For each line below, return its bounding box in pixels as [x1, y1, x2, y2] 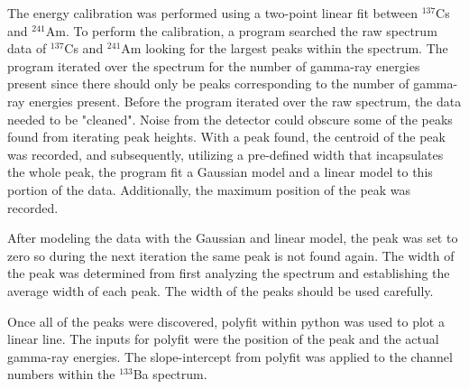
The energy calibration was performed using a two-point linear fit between [7, 4, 418, 22]
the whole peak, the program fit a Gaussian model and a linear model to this [7, 162, 433, 181]
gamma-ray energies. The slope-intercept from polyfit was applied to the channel [7, 347, 453, 366]
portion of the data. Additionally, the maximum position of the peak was [7, 180, 411, 199]
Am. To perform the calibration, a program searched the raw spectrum [45, 21, 437, 40]
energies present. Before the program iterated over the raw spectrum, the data [29, 91, 462, 110]
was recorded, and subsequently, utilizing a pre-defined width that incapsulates [7, 144, 444, 163]
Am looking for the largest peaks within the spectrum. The [121, 39, 448, 58]
